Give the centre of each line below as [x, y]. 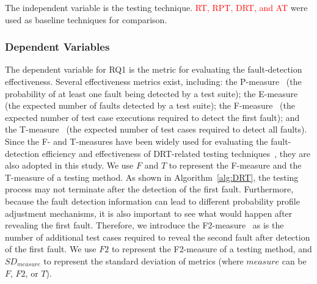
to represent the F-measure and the [235, 165]
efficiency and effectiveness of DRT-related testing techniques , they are [176, 153]
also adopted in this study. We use [69, 165]
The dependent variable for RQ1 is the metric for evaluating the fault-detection [154, 69]
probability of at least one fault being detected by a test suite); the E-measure [151, 93]
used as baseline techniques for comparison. [86, 19]
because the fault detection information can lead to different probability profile [152, 201]
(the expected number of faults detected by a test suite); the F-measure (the [150, 105]
